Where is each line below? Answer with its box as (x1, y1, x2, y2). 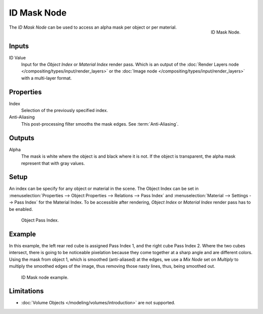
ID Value (9, 55, 26, 60)
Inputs (9, 42, 29, 50)
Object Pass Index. (21, 217, 59, 223)
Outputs (9, 134, 35, 142)
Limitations (9, 287, 44, 296)
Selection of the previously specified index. (21, 108, 108, 113)
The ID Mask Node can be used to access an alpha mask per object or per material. (9, 24, 177, 30)
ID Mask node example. (21, 274, 69, 280)
